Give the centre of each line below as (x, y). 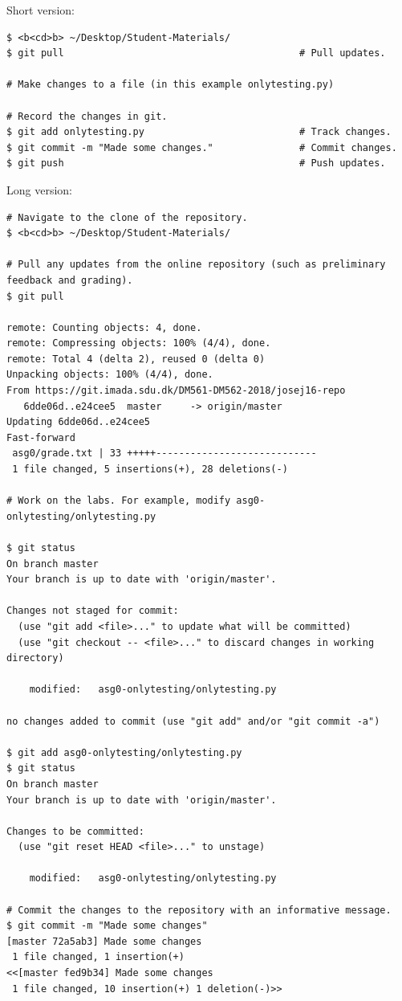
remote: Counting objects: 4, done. (104, 327)
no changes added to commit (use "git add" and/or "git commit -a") (193, 721)
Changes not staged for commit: (93, 611)
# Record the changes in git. (87, 116)
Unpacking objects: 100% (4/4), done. (110, 375)
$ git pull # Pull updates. (196, 53)
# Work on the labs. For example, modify (119, 501)
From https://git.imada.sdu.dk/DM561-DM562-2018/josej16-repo (176, 391)
